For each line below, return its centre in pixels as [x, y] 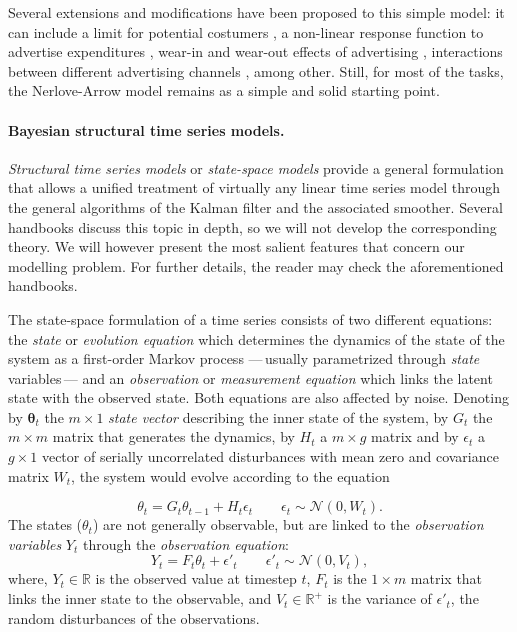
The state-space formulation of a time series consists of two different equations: [250, 318]
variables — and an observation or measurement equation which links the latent [250, 377]
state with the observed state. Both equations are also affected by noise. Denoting [258, 397]
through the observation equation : [185, 543]
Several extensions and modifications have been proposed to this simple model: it [256, 12]
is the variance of [379, 598]
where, [28, 578]
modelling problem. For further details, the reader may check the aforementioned [256, 265]
